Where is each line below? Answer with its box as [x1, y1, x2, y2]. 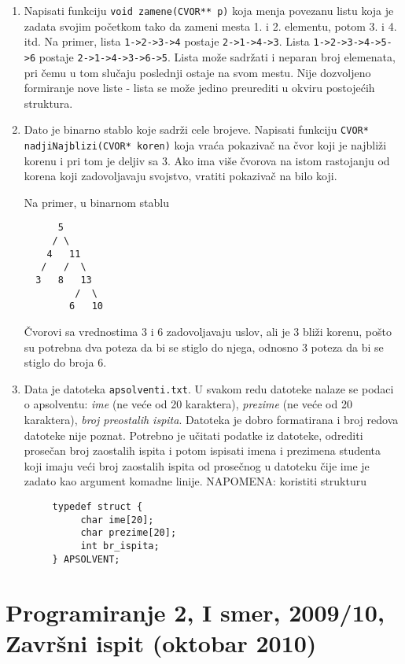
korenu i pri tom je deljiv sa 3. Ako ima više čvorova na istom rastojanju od [24, 152, 390, 168]
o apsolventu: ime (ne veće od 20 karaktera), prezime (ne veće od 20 [24, 396, 352, 412]
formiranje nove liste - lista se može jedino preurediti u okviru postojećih [24, 79, 375, 96]
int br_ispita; [80, 540, 160, 551]
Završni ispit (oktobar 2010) [6, 626, 317, 658]
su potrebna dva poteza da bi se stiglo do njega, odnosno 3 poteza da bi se [24, 338, 384, 355]
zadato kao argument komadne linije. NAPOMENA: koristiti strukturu [24, 473, 366, 489]
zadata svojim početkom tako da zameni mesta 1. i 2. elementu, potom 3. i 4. [24, 17, 397, 34]
